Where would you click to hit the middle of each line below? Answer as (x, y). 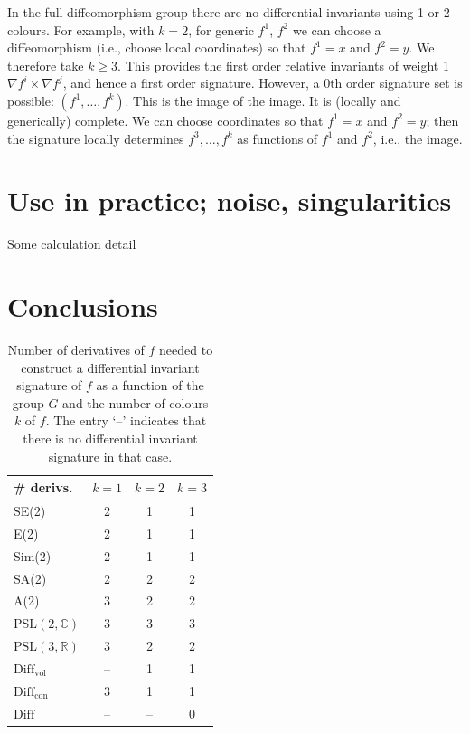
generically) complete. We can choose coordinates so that (165, 120)
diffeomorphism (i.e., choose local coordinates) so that (157, 48)
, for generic (221, 29)
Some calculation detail (72, 244)
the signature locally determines (96, 138)
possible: (31, 100)
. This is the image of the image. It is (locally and (263, 100)
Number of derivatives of (76, 349)
